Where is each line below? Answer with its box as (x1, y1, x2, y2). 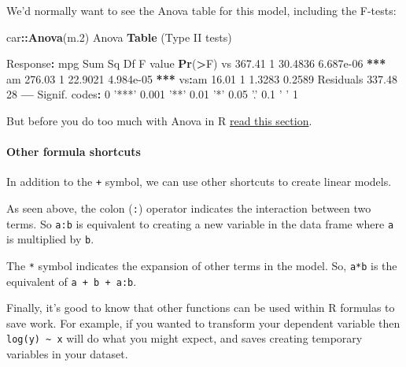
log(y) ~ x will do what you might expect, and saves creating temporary (6, 330, 363, 347)
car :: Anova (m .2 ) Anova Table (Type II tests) (6, 28, 232, 45)
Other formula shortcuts (6, 143, 141, 160)
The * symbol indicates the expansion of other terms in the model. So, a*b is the (6, 257, 397, 273)
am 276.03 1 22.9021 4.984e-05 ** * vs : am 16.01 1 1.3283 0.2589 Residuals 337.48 (6, 70, 398, 87)
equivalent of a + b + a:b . (6, 272, 137, 289)
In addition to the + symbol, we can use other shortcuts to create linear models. (6, 173, 392, 190)
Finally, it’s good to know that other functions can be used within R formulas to (6, 299, 395, 316)
